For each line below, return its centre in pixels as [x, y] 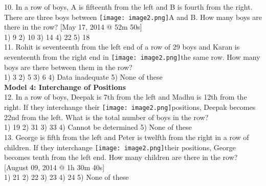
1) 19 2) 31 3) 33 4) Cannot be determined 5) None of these [98, 127]
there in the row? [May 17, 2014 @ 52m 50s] [73, 27]
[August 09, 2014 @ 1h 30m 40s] [54, 167]
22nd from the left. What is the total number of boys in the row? [106, 117]
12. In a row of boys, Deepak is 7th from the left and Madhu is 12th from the [126, 97]
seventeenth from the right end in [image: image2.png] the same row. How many [132, 57]
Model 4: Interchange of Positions [65, 87]
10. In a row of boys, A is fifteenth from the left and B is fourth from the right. [128, 7]
